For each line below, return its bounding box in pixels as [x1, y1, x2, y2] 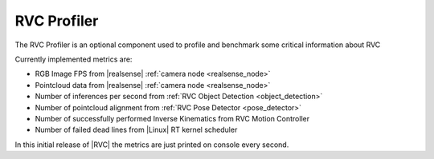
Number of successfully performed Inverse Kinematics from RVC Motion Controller [35, 113, 309, 123]
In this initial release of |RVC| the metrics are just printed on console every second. [14, 140, 289, 149]
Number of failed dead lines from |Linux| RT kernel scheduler [35, 125, 238, 135]
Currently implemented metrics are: [14, 54, 133, 64]
